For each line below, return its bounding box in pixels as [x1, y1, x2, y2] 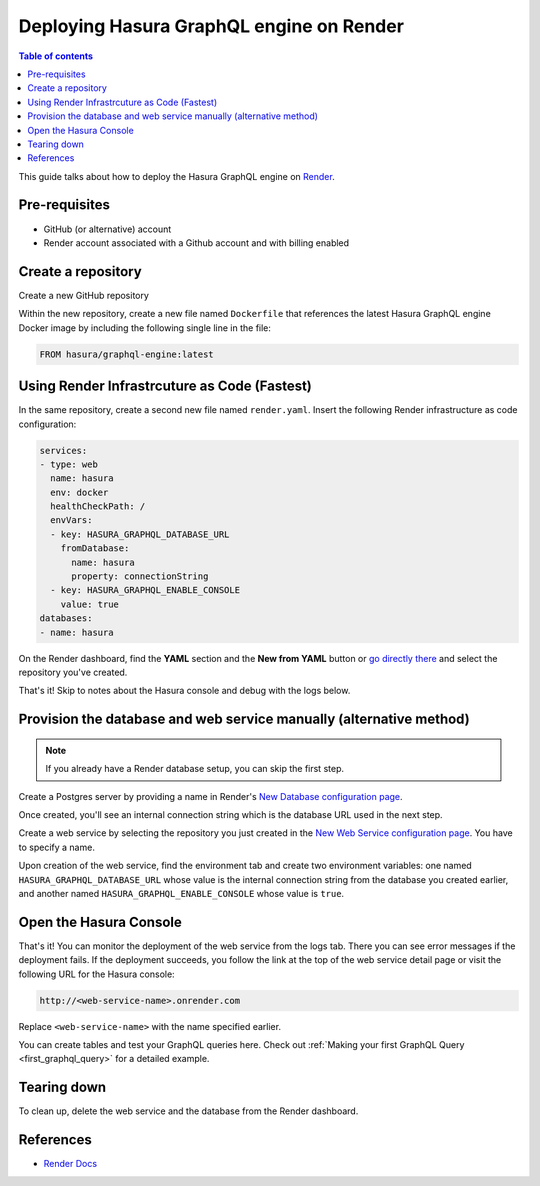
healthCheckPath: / [50, 501, 146, 512]
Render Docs [43, 1158, 98, 1170]
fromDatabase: [60, 543, 130, 554]
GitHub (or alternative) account [43, 223, 172, 235]
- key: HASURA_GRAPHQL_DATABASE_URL [50, 528, 230, 540]
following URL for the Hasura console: [18, 968, 175, 980]
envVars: [50, 515, 93, 526]
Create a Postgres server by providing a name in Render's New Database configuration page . [18, 790, 404, 802]
